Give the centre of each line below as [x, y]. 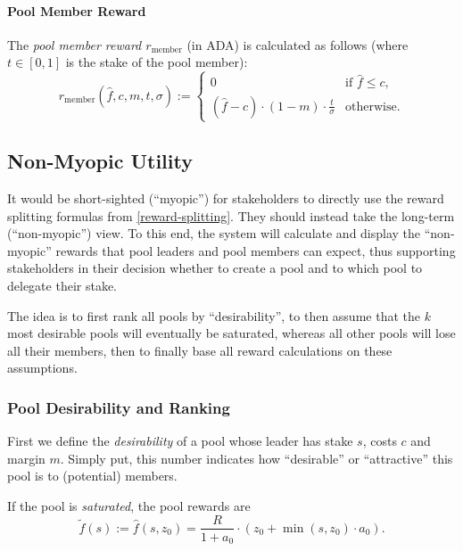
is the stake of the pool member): [157, 62]
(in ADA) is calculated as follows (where [298, 44]
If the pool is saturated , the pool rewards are [129, 505]
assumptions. [42, 368]
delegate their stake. [62, 285]
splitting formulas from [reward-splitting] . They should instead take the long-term [231, 215]
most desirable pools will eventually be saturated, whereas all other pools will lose [231, 333]
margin [26, 458]
